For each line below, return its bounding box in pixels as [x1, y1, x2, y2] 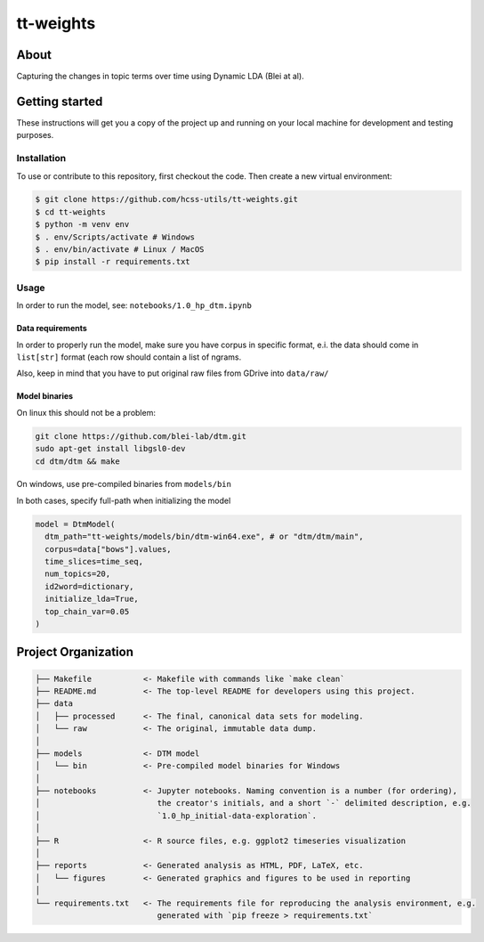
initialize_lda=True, [44, 594, 140, 605]
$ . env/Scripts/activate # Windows [35, 231, 196, 242]
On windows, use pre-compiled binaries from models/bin [16, 479, 231, 490]
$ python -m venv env [35, 219, 130, 230]
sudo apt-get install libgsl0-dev [35, 443, 186, 454]
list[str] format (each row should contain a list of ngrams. [16, 352, 242, 362]
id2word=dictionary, [44, 581, 134, 591]
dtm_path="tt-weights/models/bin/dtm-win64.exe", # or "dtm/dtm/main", [44, 532, 364, 542]
